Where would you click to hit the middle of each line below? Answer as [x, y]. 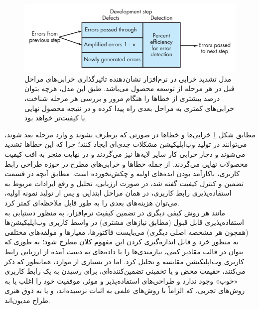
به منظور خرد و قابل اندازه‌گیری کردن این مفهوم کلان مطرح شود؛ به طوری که [122, 242]
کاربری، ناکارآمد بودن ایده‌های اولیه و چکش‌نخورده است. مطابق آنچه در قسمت [122, 173]
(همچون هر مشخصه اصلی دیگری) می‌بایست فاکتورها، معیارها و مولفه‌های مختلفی [127, 232]
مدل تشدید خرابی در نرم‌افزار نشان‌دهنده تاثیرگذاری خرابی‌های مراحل [128, 78]
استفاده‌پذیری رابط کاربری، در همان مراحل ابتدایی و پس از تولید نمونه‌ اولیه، [118, 193]
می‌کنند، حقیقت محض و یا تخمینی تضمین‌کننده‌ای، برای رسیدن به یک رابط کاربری [125, 271]
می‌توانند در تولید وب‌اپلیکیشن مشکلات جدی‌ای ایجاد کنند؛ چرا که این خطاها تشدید [126, 144]
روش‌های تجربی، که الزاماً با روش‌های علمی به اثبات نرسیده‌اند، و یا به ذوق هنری [125, 290]
